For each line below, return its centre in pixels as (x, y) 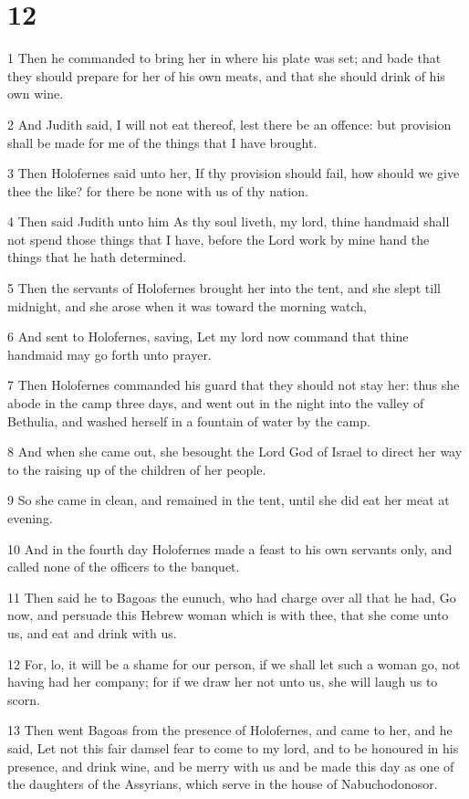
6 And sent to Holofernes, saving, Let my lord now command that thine (208, 336)
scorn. (24, 699)
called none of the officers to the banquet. (124, 567)
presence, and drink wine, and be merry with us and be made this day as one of (231, 766)
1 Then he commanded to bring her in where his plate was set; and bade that (224, 58)
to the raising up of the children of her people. (137, 469)
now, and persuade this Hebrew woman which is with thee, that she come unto (228, 615)
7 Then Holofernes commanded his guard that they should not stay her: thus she (234, 385)
